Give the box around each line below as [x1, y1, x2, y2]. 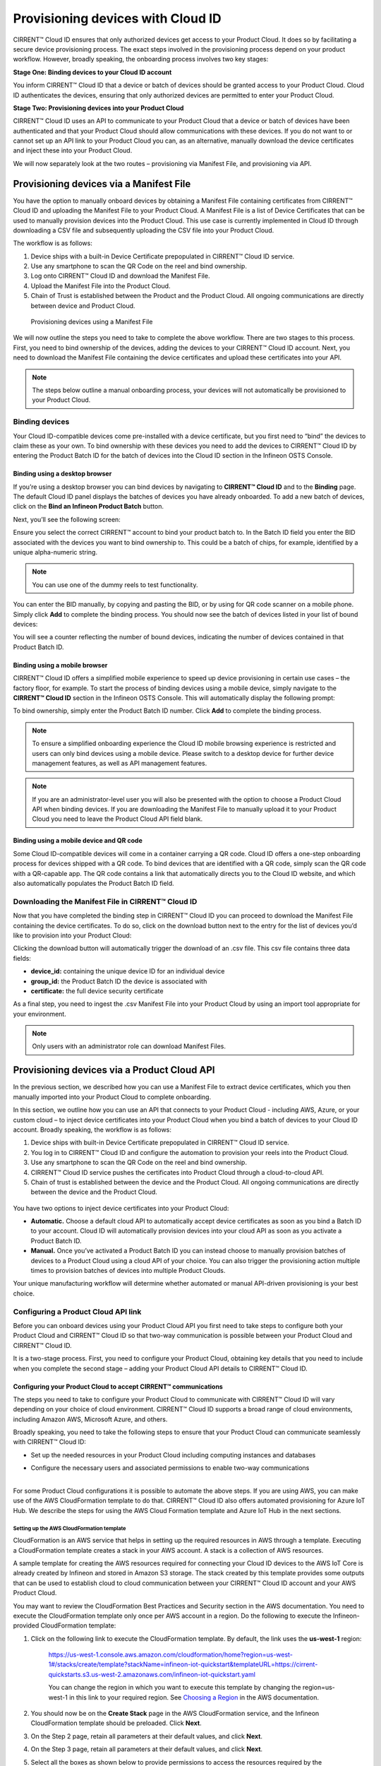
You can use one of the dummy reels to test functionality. [32, 580, 198, 589]
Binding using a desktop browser [13, 470, 112, 478]
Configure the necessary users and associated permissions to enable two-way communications [30, 1464, 310, 1472]
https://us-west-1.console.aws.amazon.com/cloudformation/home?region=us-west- [48, 1650, 293, 1659]
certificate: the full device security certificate [30, 986, 164, 995]
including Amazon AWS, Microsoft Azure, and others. [13, 1415, 168, 1423]
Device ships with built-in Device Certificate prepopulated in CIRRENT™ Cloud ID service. [30, 1138, 289, 1147]
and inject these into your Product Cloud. [13, 146, 133, 155]
